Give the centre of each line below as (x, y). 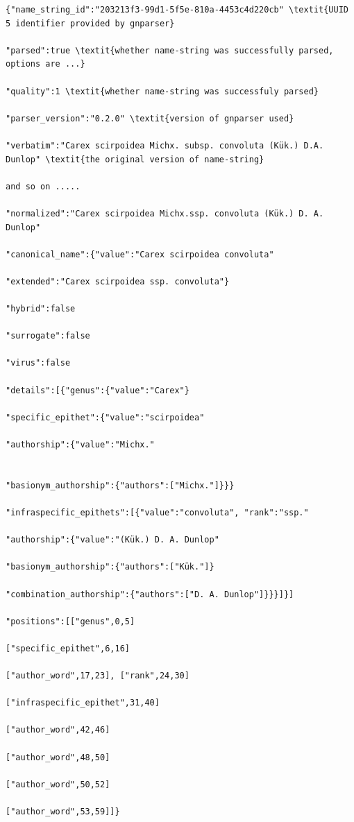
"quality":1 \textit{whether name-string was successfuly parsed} (162, 91)
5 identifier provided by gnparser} (90, 23)
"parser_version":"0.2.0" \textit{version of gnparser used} (150, 118)
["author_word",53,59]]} (63, 812)
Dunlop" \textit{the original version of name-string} (135, 159)
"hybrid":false (41, 309)
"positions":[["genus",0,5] (70, 621)
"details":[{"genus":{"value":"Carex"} (98, 390)
